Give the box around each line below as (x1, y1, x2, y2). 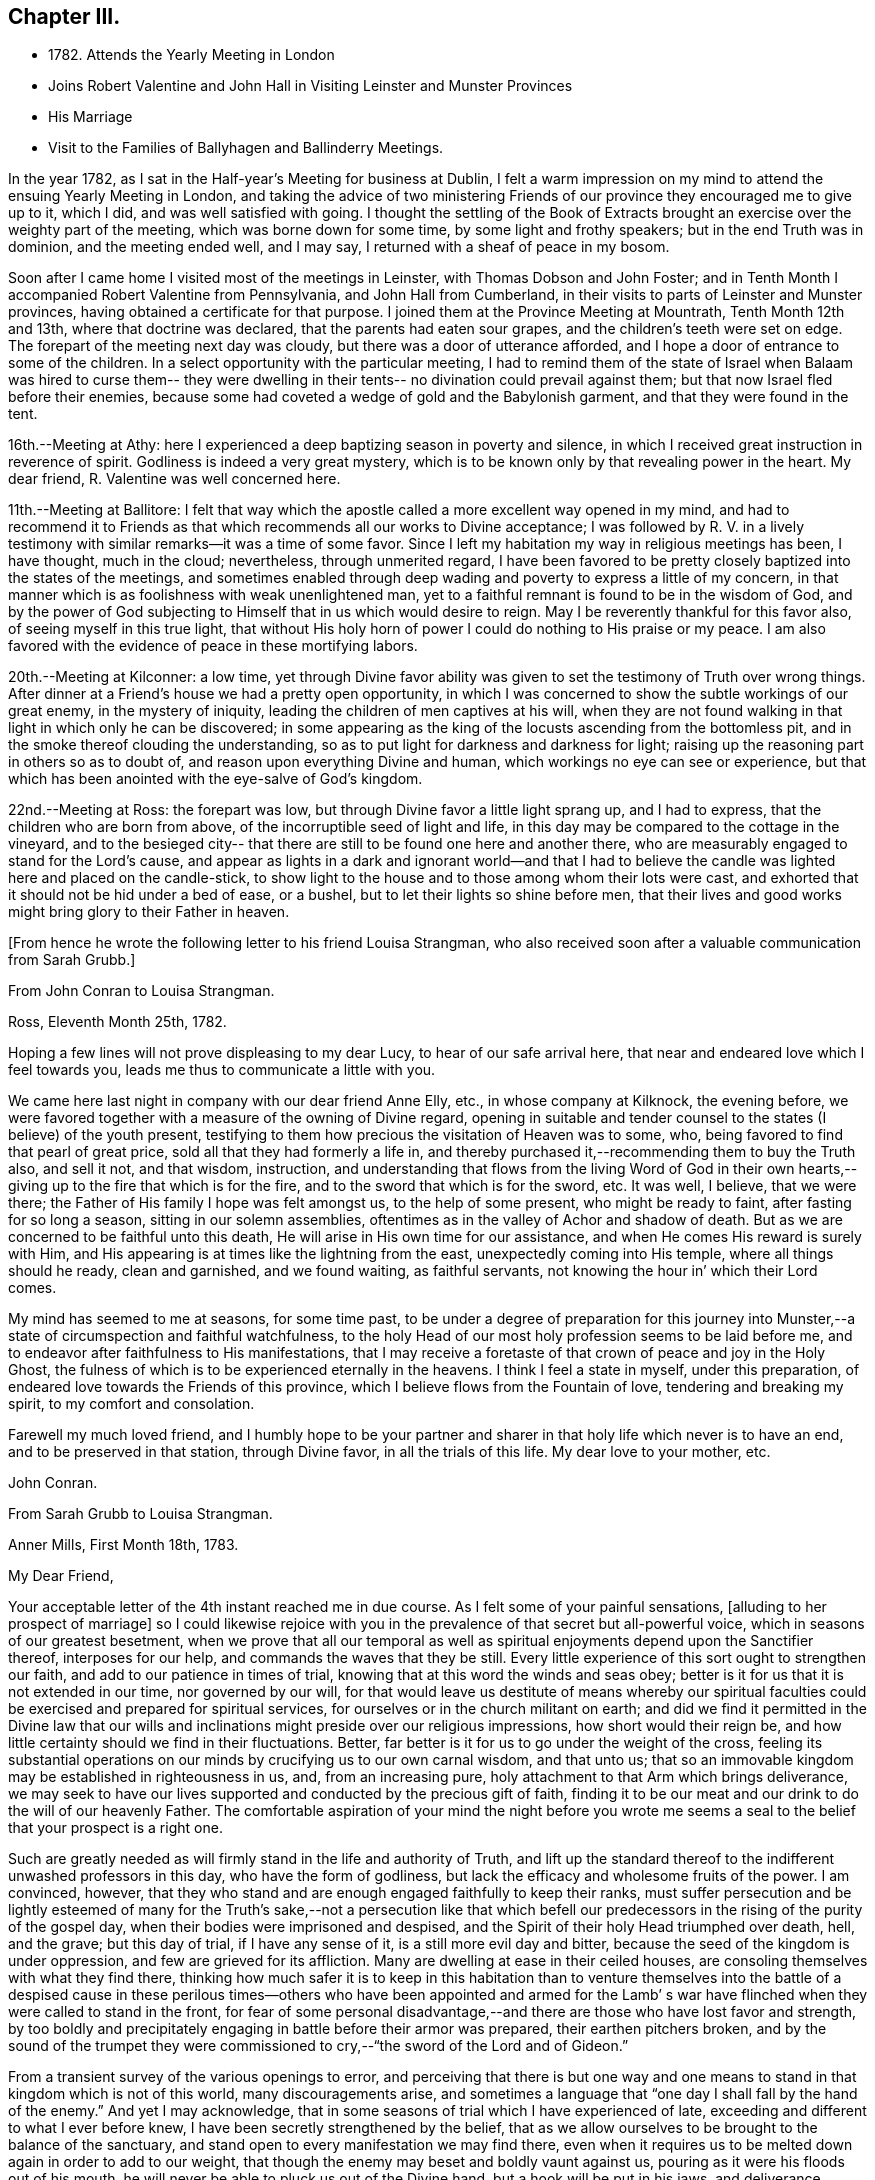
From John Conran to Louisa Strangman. (8, 982, 275, 1000)
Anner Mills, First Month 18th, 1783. (8, 1536, 239, 1554)
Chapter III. (8, 4, 121, 29)
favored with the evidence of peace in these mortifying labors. (8, 637, 418, 655)
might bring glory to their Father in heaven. (8, 903, 290, 921)
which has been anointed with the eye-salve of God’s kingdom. (8, 770, 423, 788)
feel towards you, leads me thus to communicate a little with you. (8, 1061, 436, 1079)
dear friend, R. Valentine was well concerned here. (8, 470, 341, 488)
